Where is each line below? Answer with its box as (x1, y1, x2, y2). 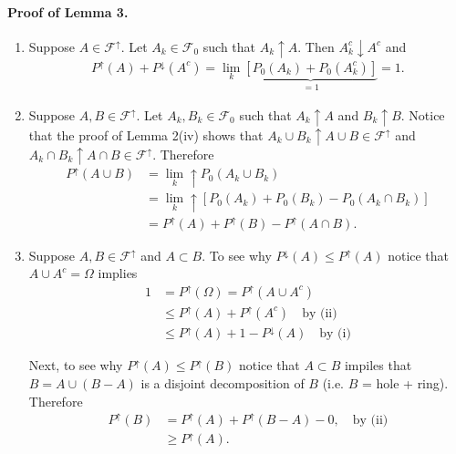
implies (98, 263, 138, 283)
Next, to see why (28, 356, 123, 375)
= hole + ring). (361, 373, 449, 392)
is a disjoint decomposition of (140, 373, 305, 392)
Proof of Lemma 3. (7, 2, 129, 21)
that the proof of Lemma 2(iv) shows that (28, 125, 264, 144)
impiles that (344, 356, 412, 375)
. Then (297, 36, 335, 56)
